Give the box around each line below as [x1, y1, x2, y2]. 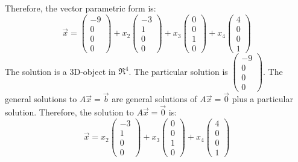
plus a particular [232, 92, 293, 105]
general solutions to [5, 92, 77, 105]
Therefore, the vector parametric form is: [5, 2, 156, 14]
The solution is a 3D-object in [5, 65, 116, 77]
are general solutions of [112, 92, 197, 105]
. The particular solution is [128, 65, 228, 77]
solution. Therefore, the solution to [5, 106, 134, 118]
